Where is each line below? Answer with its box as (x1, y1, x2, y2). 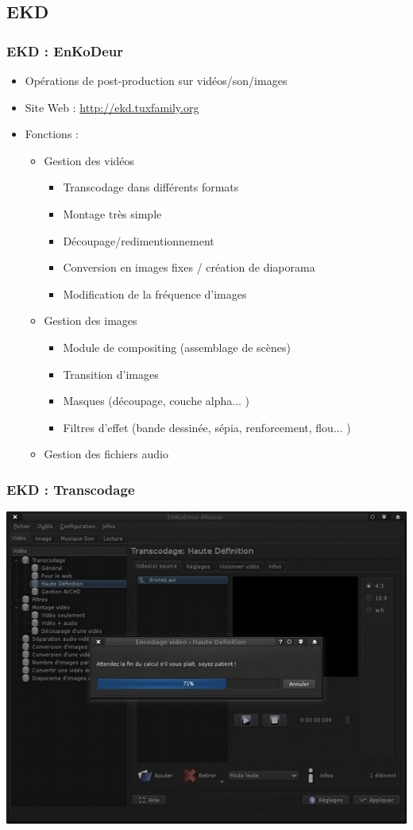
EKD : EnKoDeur (6, 41, 123, 60)
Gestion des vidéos (44, 152, 135, 168)
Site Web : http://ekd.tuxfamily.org (25, 98, 199, 115)
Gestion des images (44, 312, 137, 329)
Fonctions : (25, 125, 79, 142)
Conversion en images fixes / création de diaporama (63, 259, 315, 276)
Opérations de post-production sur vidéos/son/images (25, 72, 288, 88)
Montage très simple (63, 205, 162, 222)
